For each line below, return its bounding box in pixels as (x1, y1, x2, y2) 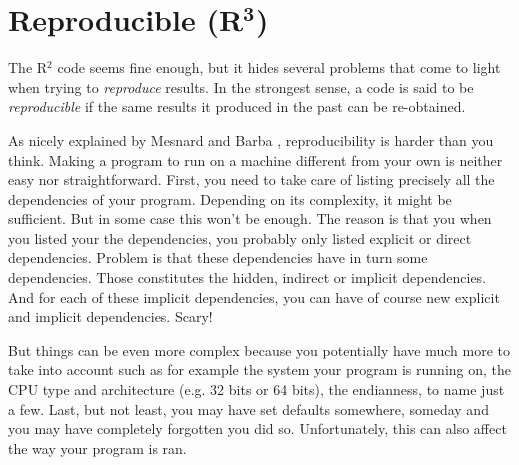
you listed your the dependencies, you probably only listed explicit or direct (8, 227, 472, 248)
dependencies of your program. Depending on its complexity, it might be (8, 188, 452, 209)
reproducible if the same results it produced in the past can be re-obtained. (8, 96, 466, 117)
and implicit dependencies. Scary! (8, 306, 213, 327)
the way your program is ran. (8, 437, 187, 458)
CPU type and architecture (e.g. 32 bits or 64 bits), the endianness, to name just (8, 379, 505, 400)
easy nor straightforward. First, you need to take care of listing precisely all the (8, 169, 495, 190)
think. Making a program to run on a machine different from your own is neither (8, 149, 503, 170)
